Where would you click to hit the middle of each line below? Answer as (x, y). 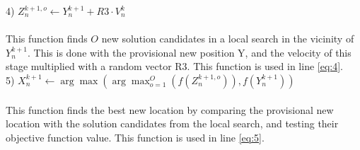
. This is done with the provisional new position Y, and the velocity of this (190, 52)
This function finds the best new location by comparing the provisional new (170, 109)
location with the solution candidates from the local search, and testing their (172, 123)
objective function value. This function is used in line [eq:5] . (135, 137)
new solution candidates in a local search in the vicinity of (228, 39)
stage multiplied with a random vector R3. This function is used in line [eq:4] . (175, 66)
